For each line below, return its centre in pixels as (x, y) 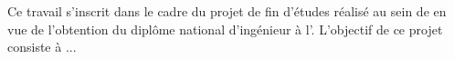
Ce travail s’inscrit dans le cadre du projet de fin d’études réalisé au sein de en (227, 11)
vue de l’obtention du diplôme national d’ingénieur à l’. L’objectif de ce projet (225, 29)
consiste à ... (42, 47)
